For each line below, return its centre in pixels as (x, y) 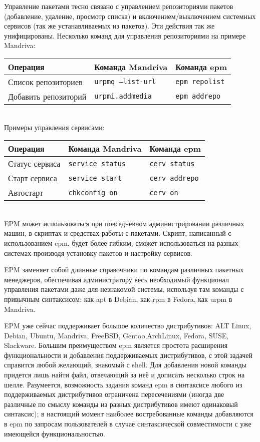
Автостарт (26, 193)
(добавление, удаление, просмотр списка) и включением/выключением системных (130, 16)
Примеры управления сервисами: (54, 127)
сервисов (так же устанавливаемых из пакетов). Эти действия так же (109, 26)
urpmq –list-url (125, 82)
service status (97, 163)
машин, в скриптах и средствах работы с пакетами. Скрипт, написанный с (118, 233)
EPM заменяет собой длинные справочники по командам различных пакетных (124, 270)
